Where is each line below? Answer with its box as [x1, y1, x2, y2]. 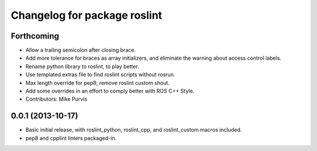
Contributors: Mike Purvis [25, 95, 87, 102]
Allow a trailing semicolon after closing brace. [25, 47, 136, 54]
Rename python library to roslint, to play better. [25, 63, 139, 70]
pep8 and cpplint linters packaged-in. [25, 135, 117, 142]
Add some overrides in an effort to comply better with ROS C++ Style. [25, 88, 195, 95]
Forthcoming [11, 31, 59, 41]
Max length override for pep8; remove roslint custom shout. [25, 79, 170, 86]
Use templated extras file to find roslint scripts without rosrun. [25, 71, 176, 78]
